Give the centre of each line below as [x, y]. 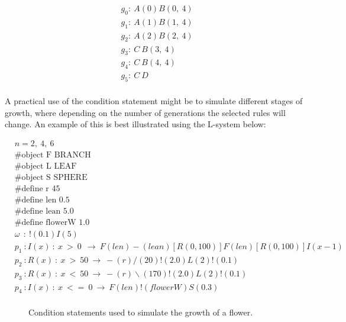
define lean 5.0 [48, 211]
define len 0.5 [46, 200]
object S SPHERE [54, 177]
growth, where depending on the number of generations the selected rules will [145, 112]
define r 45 [41, 189]
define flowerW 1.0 [56, 223]
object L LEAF [49, 166]
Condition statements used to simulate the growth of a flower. [141, 312]
